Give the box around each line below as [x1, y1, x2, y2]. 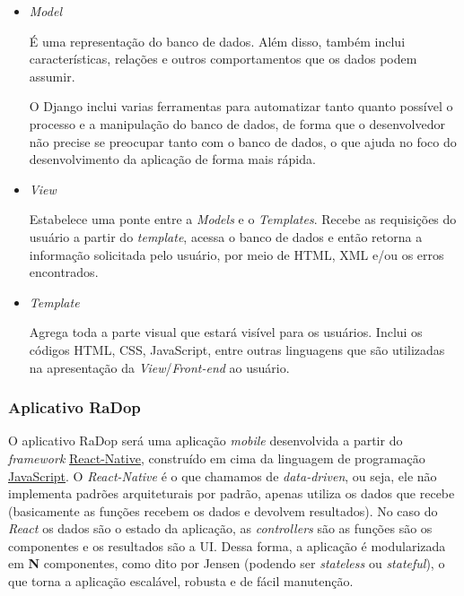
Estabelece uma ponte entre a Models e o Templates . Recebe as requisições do [29, 210, 457, 229]
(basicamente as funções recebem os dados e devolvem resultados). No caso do [8, 501, 438, 520]
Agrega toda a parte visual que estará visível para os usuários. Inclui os [29, 323, 423, 341]
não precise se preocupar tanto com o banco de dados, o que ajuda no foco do [29, 132, 457, 151]
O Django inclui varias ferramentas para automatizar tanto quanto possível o [29, 97, 453, 116]
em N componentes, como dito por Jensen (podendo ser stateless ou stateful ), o [8, 554, 445, 573]
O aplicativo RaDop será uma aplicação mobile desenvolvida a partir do [8, 431, 403, 450]
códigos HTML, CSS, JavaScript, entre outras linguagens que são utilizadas [29, 340, 445, 358]
